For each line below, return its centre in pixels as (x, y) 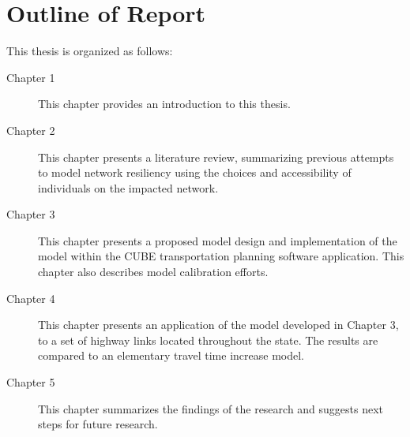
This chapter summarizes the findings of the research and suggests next (211, 408)
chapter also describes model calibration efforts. (153, 272)
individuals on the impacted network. (128, 187)
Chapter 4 (31, 298)
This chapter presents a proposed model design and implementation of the (218, 240)
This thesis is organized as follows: (90, 51)
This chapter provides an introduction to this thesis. (164, 104)
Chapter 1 (31, 77)
